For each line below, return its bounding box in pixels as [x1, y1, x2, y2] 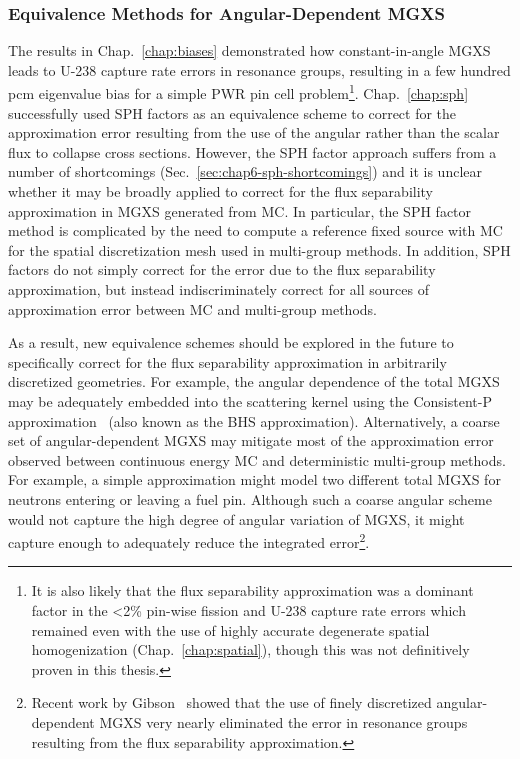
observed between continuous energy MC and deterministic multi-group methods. [8, 449, 506, 470]
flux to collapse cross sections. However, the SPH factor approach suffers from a [8, 141, 497, 162]
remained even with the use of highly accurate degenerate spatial [31, 619, 430, 640]
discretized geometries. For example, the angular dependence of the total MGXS [8, 371, 500, 392]
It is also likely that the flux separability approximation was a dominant [31, 580, 474, 601]
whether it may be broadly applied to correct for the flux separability [8, 181, 434, 202]
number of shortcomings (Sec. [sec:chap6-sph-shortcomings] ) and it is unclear [8, 161, 482, 182]
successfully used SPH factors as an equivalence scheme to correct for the [8, 102, 457, 123]
